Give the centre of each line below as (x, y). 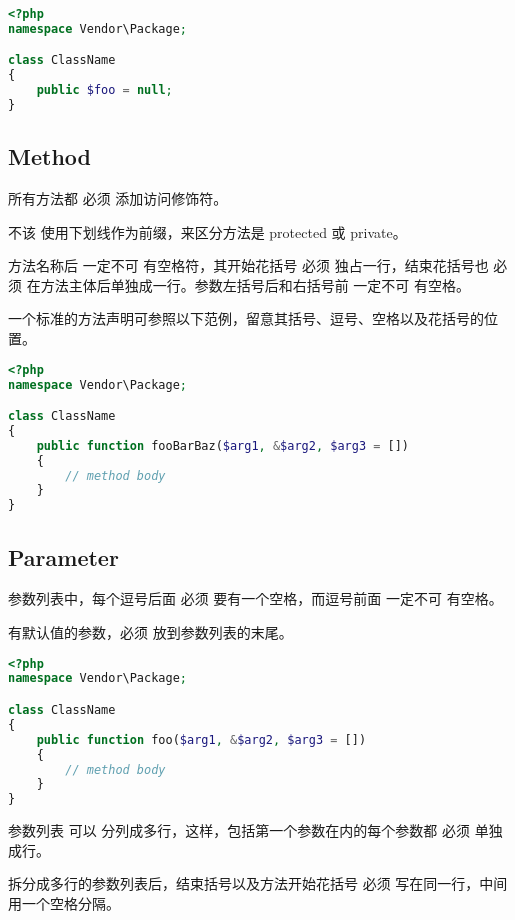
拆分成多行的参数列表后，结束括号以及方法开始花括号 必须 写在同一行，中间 (258, 883)
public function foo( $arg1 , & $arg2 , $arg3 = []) (201, 739)
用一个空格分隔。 (64, 902)
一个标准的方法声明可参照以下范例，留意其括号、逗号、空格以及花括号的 (246, 318)
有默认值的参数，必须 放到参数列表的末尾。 (150, 632)
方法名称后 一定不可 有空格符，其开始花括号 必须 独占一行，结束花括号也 (248, 265)
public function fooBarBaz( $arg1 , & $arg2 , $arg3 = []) (223, 445)
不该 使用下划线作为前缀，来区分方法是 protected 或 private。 (207, 231)
